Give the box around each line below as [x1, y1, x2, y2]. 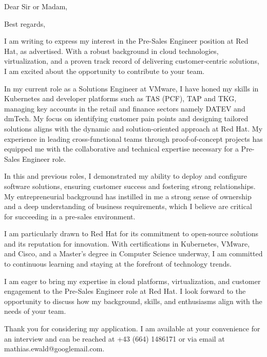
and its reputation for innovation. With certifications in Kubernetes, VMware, [4, 238, 250, 249]
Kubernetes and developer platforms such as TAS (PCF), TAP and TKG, [4, 93, 237, 104]
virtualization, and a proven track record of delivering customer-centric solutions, [4, 55, 259, 66]
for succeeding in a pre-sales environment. [4, 211, 136, 221]
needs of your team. [4, 306, 66, 316]
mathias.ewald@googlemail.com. [4, 343, 105, 354]
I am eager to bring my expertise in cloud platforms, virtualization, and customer [4, 275, 261, 286]
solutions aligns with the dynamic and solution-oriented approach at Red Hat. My [4, 123, 263, 134]
